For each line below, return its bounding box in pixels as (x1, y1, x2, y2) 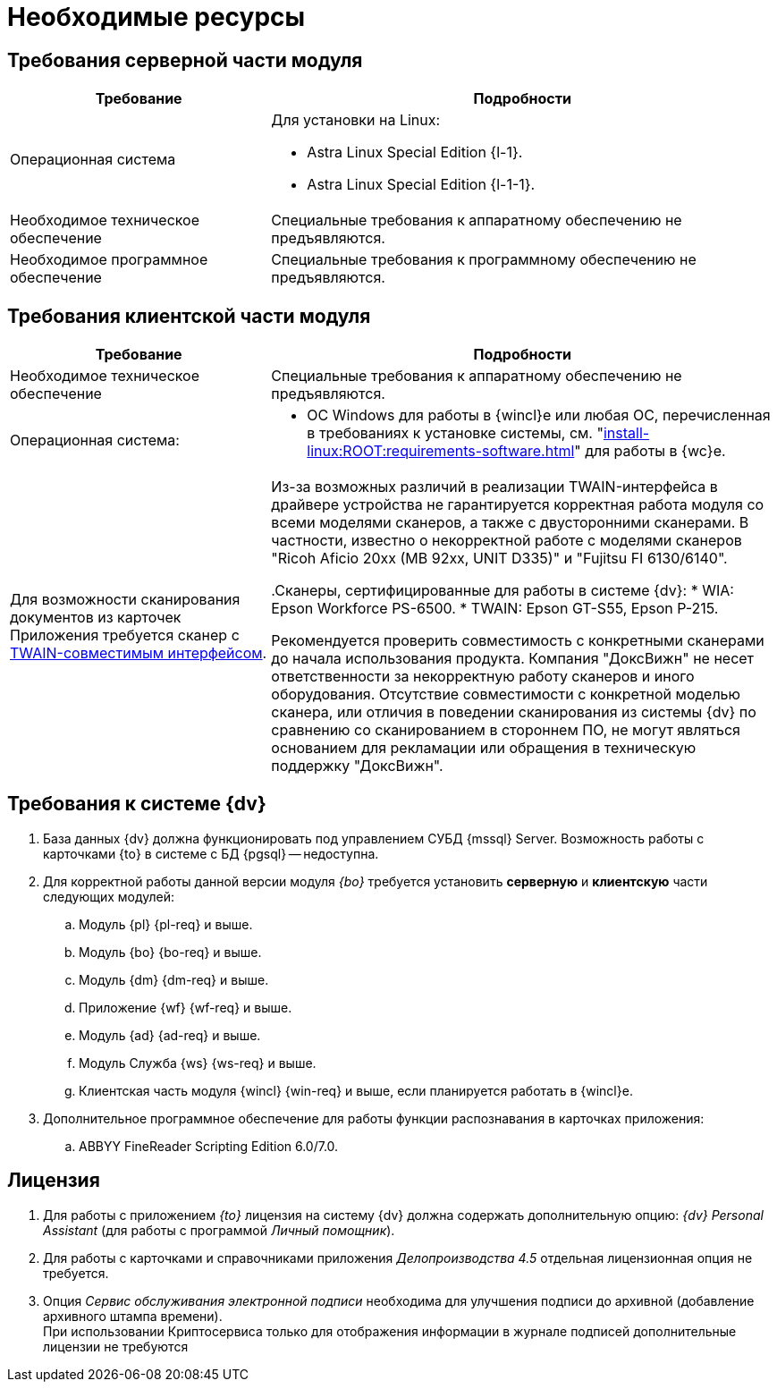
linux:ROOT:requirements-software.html (307, 442, 575, 461)
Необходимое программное (10, 250, 208, 269)
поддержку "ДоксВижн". (271, 757, 443, 775)
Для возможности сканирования (10, 590, 241, 609)
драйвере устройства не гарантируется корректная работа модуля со (271, 495, 764, 514)
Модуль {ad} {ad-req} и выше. (79, 1027, 261, 1043)
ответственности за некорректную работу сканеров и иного (271, 667, 695, 686)
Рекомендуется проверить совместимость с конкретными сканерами (271, 631, 764, 650)
